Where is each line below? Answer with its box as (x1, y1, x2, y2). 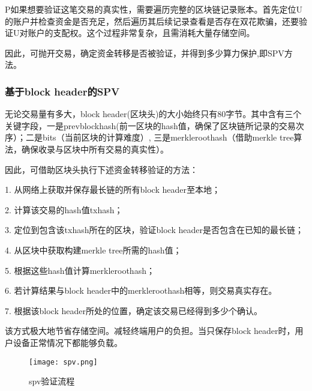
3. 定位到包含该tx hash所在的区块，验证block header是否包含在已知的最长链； (5, 223, 304, 236)
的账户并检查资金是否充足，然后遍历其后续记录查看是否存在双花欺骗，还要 (5, 14, 299, 27)
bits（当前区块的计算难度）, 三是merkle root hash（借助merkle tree (42, 131, 294, 144)
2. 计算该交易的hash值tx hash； (5, 203, 123, 216)
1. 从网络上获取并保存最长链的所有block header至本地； (5, 183, 220, 196)
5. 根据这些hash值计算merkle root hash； (5, 264, 155, 276)
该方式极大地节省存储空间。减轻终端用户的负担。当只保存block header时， (5, 324, 295, 337)
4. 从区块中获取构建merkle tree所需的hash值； (5, 243, 182, 256)
